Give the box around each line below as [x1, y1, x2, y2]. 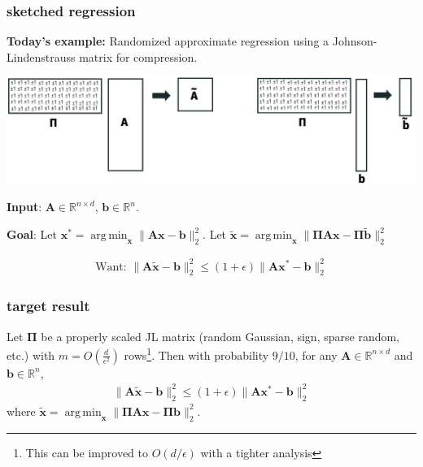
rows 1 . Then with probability [124, 344, 269, 363]
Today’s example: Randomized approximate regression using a [7, 32, 329, 50]
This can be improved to [25, 443, 149, 461]
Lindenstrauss [7, 48, 76, 65]
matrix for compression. [79, 48, 198, 65]
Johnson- [332, 32, 377, 50]
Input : [7, 198, 42, 215]
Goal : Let [7, 226, 57, 243]
